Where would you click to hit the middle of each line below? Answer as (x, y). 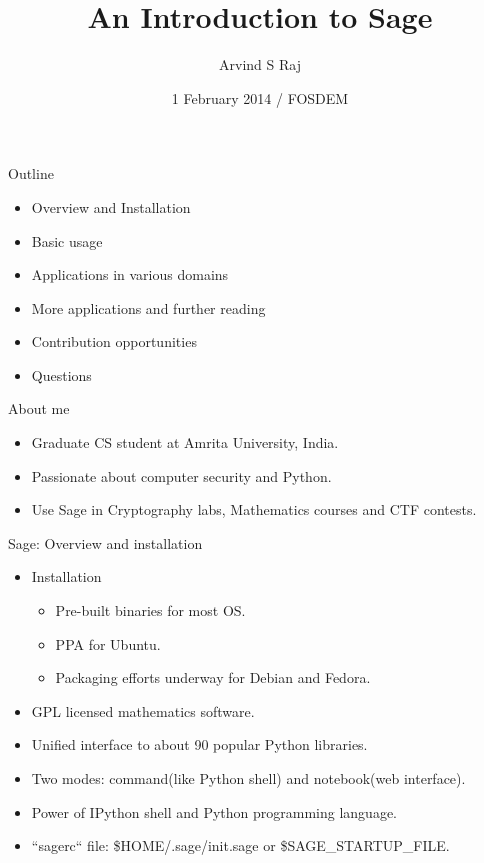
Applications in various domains (130, 274)
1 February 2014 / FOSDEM (260, 97)
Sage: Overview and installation (105, 542)
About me (39, 408)
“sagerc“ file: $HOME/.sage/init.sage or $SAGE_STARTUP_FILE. (240, 845)
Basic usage (67, 240)
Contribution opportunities (114, 341)
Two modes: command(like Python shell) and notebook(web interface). (248, 778)
